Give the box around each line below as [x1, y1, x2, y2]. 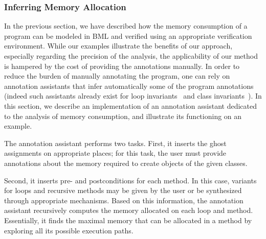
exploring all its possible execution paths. [4, 225, 134, 235]
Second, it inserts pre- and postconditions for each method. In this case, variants [4, 175, 257, 185]
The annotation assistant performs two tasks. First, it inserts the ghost [4, 137, 227, 148]
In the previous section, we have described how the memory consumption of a [4, 20, 248, 31]
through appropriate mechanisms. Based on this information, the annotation [4, 195, 243, 205]
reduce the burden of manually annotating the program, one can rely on [4, 70, 230, 81]
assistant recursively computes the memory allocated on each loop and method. [4, 205, 253, 216]
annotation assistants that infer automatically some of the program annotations [4, 80, 254, 91]
